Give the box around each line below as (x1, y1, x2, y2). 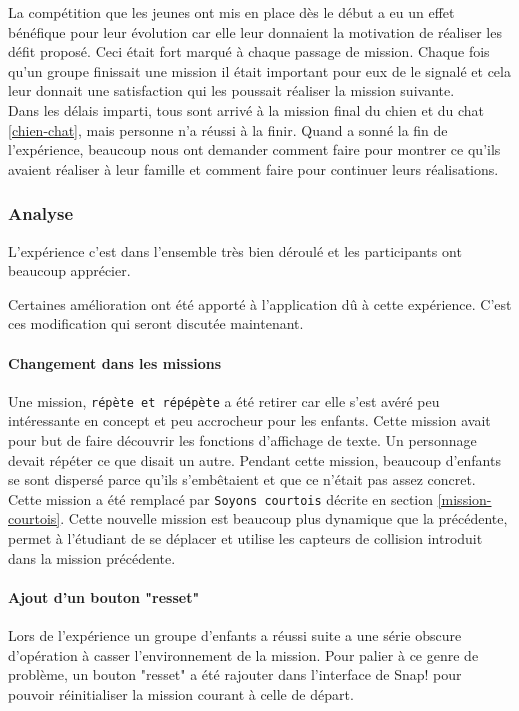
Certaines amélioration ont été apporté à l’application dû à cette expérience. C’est (8, 293, 512, 314)
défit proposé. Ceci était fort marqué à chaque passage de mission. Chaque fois (8, 41, 490, 62)
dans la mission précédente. (8, 547, 176, 568)
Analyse (8, 201, 74, 226)
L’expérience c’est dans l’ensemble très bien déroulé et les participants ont (8, 240, 462, 261)
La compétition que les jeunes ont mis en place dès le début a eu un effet (8, 2, 455, 22)
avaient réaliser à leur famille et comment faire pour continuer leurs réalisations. (8, 158, 499, 179)
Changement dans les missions (8, 352, 222, 373)
